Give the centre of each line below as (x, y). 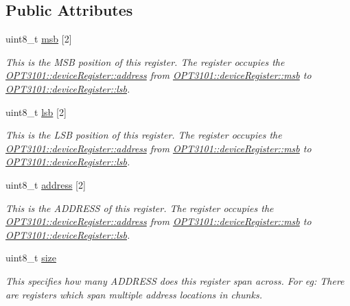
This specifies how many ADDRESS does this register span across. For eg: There (175, 280)
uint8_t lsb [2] (36, 111)
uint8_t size (31, 258)
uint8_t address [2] (46, 184)
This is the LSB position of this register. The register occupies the (144, 135)
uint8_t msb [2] (39, 39)
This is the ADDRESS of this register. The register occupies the (140, 208)
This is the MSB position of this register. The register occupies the (145, 61)
